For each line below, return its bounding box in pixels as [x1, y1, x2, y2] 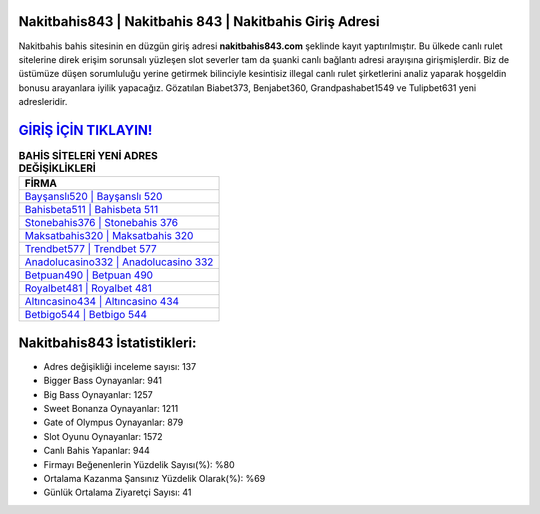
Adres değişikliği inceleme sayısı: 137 [43, 360, 197, 372]
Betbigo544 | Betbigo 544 [24, 308, 148, 322]
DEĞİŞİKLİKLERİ [18, 161, 97, 175]
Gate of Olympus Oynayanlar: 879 [43, 416, 184, 429]
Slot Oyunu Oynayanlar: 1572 [43, 430, 164, 442]
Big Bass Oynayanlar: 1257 [43, 388, 154, 400]
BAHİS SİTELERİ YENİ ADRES [18, 149, 159, 163]
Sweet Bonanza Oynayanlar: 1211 [43, 403, 179, 415]
